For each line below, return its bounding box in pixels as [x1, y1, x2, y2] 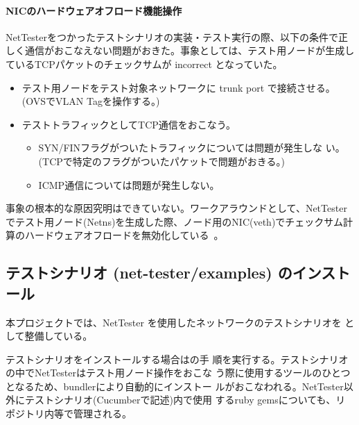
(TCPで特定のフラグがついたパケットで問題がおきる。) [38, 153, 285, 168]
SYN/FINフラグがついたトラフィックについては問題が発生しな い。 [38, 140, 345, 155]
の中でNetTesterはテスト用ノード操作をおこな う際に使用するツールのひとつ [6, 365, 351, 380]
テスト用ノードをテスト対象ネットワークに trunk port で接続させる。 [21, 80, 335, 94]
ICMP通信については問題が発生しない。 [38, 177, 220, 192]
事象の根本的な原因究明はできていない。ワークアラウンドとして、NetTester [6, 201, 347, 215]
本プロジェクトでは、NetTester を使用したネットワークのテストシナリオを [6, 315, 342, 329]
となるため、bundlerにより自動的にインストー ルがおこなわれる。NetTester [6, 378, 344, 393]
